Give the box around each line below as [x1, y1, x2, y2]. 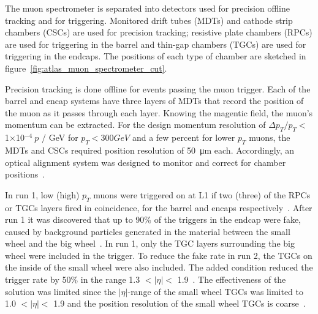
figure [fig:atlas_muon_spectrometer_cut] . [5, 61, 167, 74]
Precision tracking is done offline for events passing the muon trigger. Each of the [5, 82, 311, 95]
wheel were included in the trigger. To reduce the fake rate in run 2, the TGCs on [5, 249, 312, 261]
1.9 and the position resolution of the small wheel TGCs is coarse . [53, 297, 306, 310]
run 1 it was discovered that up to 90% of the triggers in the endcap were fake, [5, 213, 301, 226]
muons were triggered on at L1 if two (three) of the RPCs [93, 188, 311, 201]
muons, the [249, 131, 290, 144]
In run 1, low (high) [5, 188, 80, 201]
